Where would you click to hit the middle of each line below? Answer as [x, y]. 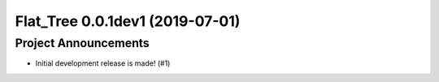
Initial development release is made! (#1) [103, 63]
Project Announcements [82, 43]
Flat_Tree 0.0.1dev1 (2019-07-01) [128, 21]
